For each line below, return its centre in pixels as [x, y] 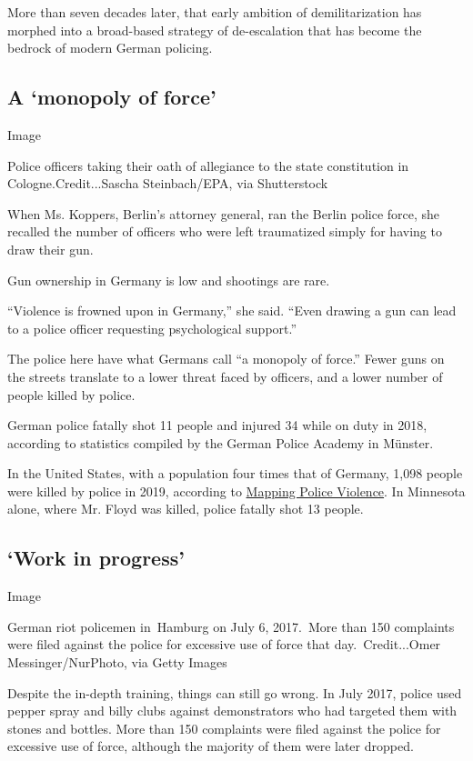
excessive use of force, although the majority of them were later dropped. [211, 746]
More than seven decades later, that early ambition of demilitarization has [215, 12]
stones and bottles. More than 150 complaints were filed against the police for [224, 728]
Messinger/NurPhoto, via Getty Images [117, 662]
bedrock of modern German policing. [110, 48]
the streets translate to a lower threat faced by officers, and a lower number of [225, 376]
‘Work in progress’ [96, 558]
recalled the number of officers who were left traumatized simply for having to [225, 231]
